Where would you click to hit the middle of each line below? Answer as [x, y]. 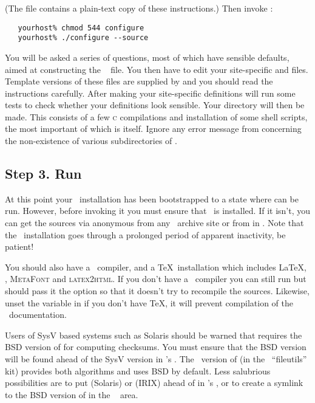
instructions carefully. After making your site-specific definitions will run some [150, 93]
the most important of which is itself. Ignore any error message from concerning [153, 129]
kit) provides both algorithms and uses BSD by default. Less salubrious [138, 370]
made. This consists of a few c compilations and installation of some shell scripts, [156, 116]
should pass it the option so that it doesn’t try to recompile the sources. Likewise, [157, 291]
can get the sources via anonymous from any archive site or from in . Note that [154, 223]
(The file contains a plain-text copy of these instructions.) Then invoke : [139, 8]
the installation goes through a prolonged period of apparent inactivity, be [145, 234]
